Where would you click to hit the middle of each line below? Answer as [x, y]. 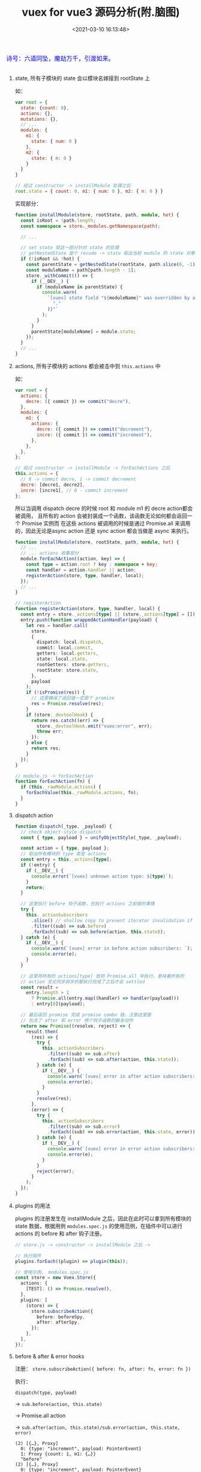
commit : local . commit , [65, 648]
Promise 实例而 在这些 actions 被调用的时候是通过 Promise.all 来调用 [106, 523]
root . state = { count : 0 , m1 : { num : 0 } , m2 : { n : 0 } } [89, 192]
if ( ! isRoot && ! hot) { [50, 259]
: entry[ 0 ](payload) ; [58, 1004]
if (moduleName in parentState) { [80, 287]
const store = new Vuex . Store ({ [55, 1278]
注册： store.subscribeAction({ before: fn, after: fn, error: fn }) [103, 1368]
